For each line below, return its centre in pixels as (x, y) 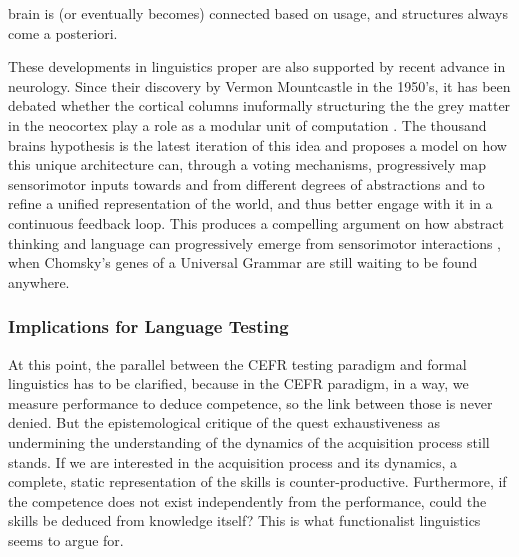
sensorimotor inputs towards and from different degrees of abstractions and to (246, 183)
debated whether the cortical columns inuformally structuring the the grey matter (259, 105)
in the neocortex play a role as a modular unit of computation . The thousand (247, 124)
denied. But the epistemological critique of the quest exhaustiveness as (224, 422)
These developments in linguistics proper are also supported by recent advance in (257, 66)
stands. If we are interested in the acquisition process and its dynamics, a (233, 461)
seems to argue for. (66, 539)
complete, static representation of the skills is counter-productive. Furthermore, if (257, 481)
